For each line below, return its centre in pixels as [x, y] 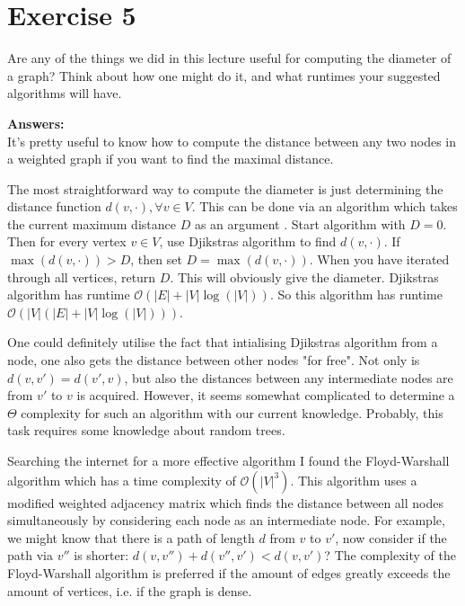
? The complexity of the [390, 555]
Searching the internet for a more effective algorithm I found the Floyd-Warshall [228, 460]
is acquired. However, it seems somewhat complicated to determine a [266, 395]
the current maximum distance [92, 223]
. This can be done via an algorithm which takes [325, 206]
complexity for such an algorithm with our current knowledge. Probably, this [232, 412]
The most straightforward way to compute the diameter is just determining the [225, 188]
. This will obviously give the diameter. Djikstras [304, 276]
